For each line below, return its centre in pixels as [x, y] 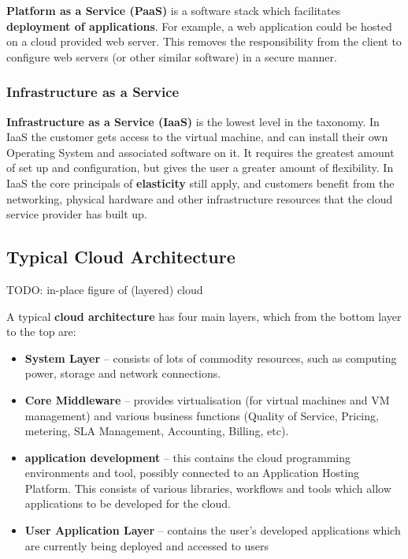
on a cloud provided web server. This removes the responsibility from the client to [204, 41]
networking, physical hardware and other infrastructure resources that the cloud [200, 198]
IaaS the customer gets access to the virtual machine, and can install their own [197, 137]
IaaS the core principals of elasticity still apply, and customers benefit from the [200, 183]
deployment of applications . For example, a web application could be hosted [199, 26]
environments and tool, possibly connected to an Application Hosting [192, 473]
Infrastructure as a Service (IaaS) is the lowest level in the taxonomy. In [193, 121]
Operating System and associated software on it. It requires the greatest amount [200, 152]
